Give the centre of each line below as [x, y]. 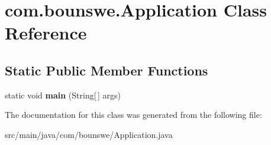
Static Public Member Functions [107, 70]
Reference [46, 33]
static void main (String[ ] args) [63, 95]
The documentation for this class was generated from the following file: [133, 115]
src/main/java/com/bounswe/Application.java [89, 134]
